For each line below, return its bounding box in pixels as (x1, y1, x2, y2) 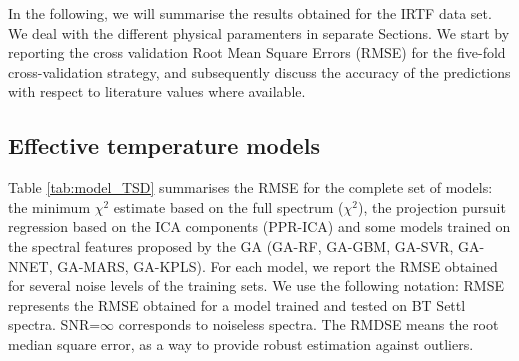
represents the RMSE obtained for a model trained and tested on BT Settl (8, 294, 466, 315)
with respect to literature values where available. (8, 81, 306, 102)
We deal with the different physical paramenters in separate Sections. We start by (8, 22, 510, 43)
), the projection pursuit (357, 196, 506, 217)
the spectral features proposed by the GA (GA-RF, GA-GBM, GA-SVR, (8, 235, 454, 256)
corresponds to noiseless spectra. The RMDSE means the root (118, 314, 499, 335)
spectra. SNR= (8, 314, 101, 335)
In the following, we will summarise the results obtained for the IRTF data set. (8, 3, 492, 23)
